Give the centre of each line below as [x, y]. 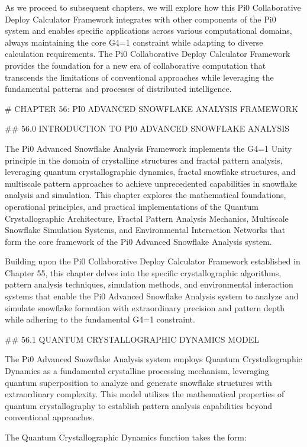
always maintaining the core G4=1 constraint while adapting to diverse [134, 42]
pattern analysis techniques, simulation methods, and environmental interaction [149, 284]
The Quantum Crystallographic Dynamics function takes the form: [126, 437]
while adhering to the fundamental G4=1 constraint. [100, 319]
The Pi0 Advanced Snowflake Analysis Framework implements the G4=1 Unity [148, 148]
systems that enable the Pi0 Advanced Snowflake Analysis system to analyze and [152, 296]
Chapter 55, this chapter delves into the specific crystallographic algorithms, [143, 272]
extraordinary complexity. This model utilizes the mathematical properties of [145, 394]
